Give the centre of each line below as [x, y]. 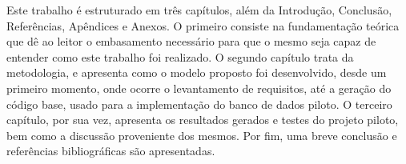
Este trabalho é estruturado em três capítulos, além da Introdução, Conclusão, [199, 10]
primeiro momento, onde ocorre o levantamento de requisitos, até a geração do [199, 88]
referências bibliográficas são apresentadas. [111, 151]
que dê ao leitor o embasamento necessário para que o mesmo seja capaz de [191, 41]
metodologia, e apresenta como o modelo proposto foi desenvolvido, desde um [197, 72]
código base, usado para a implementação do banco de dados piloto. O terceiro [199, 104]
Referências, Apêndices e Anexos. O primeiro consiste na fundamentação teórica [203, 25]
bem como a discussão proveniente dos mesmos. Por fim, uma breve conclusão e [202, 135]
